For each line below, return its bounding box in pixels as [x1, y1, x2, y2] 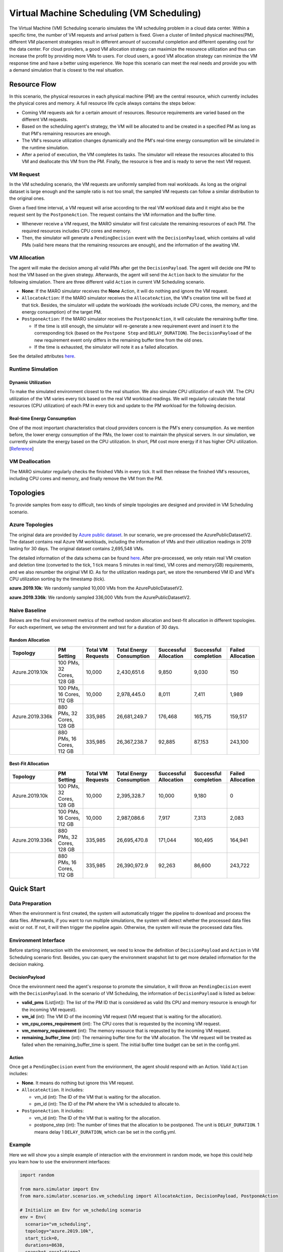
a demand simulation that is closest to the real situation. [9, 67, 124, 73]
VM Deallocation [9, 458, 51, 465]
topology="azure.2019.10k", [25, 1228, 94, 1234]
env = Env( [19, 1214, 46, 1220]
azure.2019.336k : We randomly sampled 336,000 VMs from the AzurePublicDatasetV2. [9, 594, 191, 600]
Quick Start [9, 884, 45, 893]
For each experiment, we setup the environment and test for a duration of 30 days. [9, 624, 179, 631]
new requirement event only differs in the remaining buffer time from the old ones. [34, 337, 203, 343]
